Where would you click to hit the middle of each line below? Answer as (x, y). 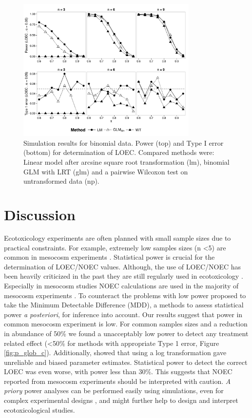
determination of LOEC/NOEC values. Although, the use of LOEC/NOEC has (123, 266)
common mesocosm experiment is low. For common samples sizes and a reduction (126, 324)
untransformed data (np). (61, 181)
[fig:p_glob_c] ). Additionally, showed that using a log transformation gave (115, 352)
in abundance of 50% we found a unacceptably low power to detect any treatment (126, 333)
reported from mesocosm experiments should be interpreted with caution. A (117, 381)
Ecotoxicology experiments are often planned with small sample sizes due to (117, 237)
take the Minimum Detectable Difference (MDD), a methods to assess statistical (124, 305)
